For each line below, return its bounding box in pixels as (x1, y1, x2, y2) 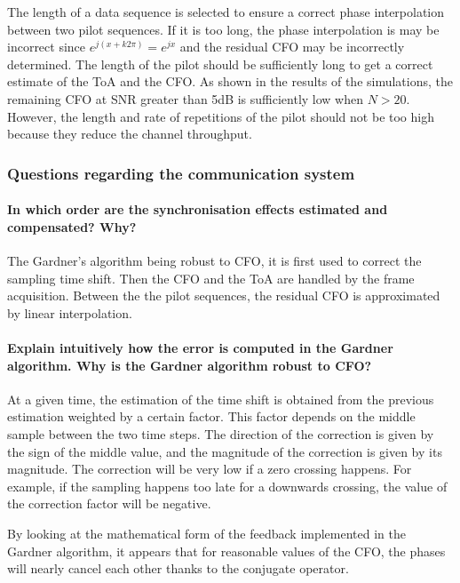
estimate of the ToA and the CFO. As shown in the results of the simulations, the (7, 72, 454, 91)
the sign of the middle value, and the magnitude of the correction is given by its (7, 442, 442, 460)
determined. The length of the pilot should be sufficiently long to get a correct (7, 54, 433, 73)
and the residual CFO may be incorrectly (179, 37, 405, 56)
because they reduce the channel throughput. (7, 124, 252, 143)
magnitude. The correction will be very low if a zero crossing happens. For (7, 459, 412, 478)
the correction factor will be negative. (7, 494, 211, 513)
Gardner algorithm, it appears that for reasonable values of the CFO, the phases (7, 541, 446, 560)
